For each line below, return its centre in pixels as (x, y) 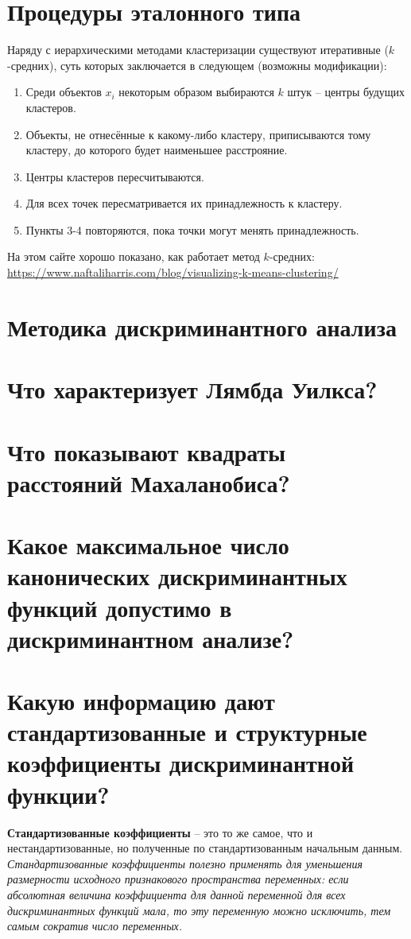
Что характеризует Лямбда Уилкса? (192, 389)
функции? (58, 794)
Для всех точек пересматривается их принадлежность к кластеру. (184, 203)
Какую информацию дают (141, 701)
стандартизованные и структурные (187, 732)
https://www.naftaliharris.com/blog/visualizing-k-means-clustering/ (173, 272)
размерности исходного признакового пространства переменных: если (178, 879)
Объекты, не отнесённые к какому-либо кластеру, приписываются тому (198, 134)
